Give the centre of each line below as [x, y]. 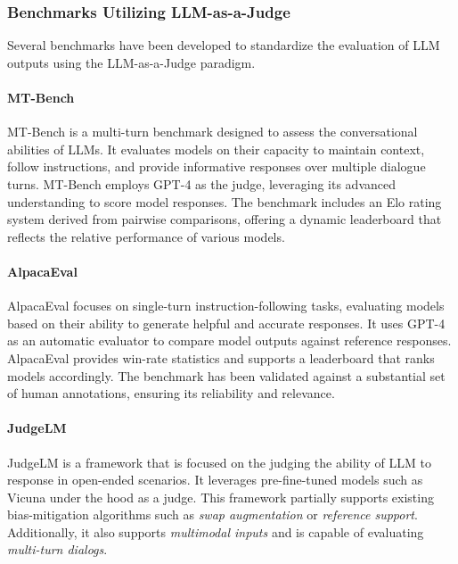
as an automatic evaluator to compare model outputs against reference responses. [229, 340]
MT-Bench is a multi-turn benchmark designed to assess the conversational [213, 132]
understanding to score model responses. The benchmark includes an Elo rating [225, 201]
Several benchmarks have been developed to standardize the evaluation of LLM [224, 45]
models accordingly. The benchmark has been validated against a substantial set [226, 375]
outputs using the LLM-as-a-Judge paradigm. [131, 62]
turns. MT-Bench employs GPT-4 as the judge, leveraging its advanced [202, 183]
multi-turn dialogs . [57, 549]
